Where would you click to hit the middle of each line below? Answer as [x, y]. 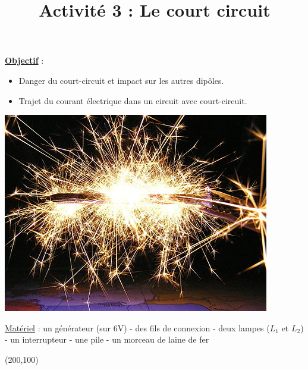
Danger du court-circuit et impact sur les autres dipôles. [121, 80]
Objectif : [24, 60]
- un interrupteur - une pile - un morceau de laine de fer [107, 339]
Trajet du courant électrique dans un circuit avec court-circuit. [133, 100]
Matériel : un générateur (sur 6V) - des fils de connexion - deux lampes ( [137, 327]
